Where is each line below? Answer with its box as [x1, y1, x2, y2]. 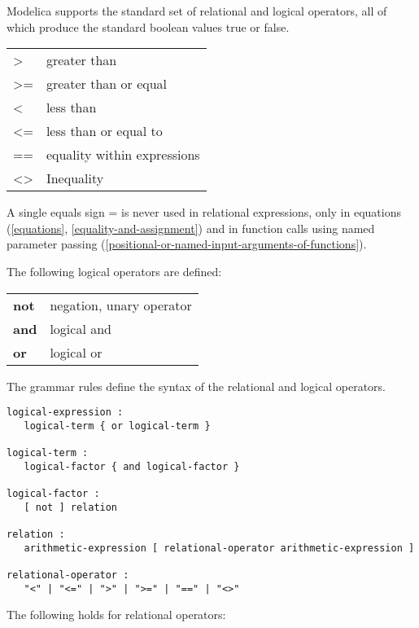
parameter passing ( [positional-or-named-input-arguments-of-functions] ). [7, 235, 367, 253]
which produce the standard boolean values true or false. [7, 18, 290, 35]
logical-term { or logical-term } [24, 419, 211, 432]
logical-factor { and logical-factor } [24, 460, 240, 472]
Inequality [46, 169, 104, 188]
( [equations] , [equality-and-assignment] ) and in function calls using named [7, 219, 375, 236]
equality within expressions [46, 145, 200, 165]
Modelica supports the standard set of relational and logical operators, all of [7, 2, 387, 19]
